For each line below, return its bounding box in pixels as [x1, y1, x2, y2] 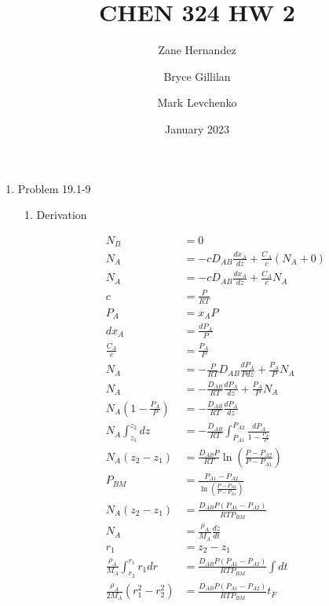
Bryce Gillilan [163, 68, 231, 84]
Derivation [36, 206, 87, 223]
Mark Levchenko [157, 94, 237, 111]
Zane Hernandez [158, 42, 236, 58]
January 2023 [165, 120, 229, 137]
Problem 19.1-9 [17, 180, 91, 196]
